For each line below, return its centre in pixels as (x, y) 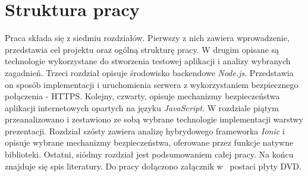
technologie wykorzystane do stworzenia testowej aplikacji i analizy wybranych (148, 61)
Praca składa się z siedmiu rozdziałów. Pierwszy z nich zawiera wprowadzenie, (147, 38)
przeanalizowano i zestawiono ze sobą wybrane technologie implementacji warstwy (154, 119)
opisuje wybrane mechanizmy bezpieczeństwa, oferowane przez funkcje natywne (149, 142)
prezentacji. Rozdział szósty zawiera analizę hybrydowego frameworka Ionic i (145, 131)
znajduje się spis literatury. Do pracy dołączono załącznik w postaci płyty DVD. (153, 166)
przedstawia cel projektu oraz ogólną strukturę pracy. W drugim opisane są (142, 49)
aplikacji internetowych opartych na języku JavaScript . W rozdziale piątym (142, 107)
